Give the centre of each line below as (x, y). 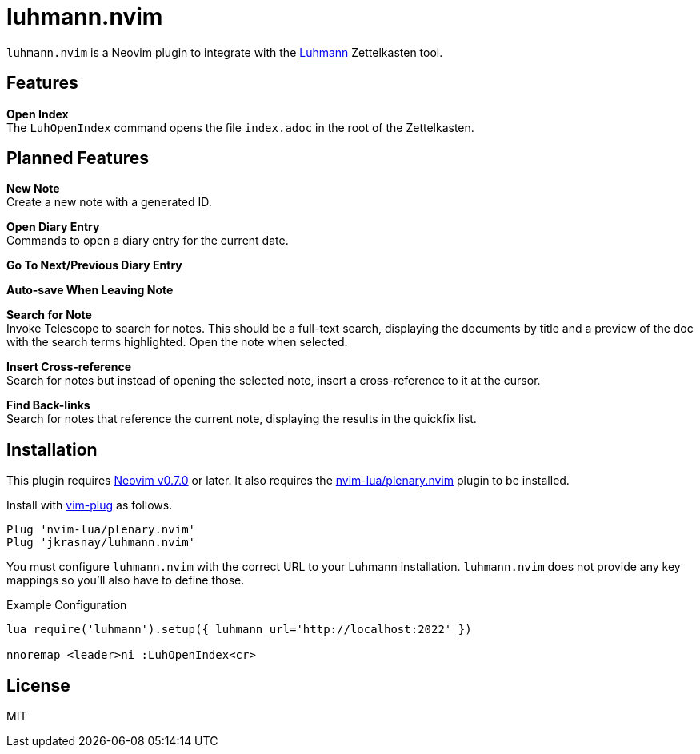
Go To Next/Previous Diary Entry (94, 265)
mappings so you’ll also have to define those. (126, 580)
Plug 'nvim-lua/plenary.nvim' (101, 530)
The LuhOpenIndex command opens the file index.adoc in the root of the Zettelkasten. (240, 127)
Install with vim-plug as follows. (90, 505)
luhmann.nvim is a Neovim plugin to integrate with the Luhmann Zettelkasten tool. (225, 52)
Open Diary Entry (53, 227)
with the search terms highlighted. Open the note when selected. (177, 342)
